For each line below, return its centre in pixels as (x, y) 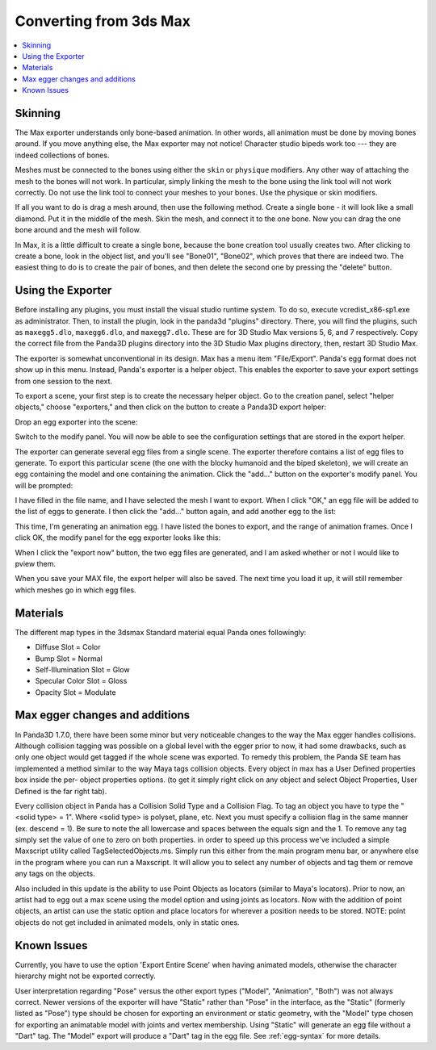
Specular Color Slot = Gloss (81, 681)
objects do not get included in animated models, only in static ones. (127, 922)
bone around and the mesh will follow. (78, 230)
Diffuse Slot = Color (68, 647)
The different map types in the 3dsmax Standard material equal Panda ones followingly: (161, 632)
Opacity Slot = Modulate (75, 692)
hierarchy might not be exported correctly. (86, 976)
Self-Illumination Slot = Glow (82, 669)
